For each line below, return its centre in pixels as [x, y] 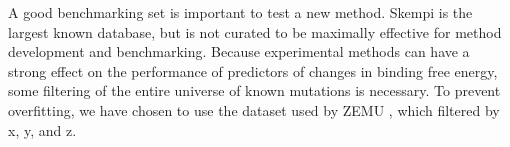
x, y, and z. [42, 129]
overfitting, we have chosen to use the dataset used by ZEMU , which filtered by [254, 109]
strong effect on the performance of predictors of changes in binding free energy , [253, 70]
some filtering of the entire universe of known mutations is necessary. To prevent [254, 90]
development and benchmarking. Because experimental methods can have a [239, 51]
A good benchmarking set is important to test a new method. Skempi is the [240, 12]
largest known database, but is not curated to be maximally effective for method [255, 31]
